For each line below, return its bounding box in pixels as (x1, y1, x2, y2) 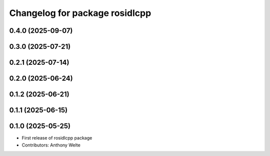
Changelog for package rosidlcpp (9, 7, 151, 18)
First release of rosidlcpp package (21, 135, 92, 141)
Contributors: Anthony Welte (21, 142, 81, 148)
